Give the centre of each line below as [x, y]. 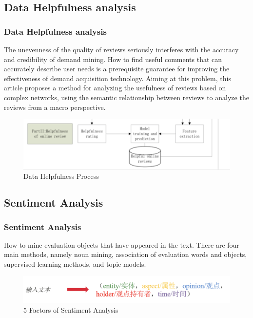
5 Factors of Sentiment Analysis [71, 310]
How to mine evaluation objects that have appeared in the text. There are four [122, 244]
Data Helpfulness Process [61, 176]
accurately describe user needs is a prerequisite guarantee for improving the [117, 69]
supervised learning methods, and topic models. [75, 264]
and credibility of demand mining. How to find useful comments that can [113, 59]
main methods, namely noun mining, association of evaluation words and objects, [126, 254]
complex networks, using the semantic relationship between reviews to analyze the [126, 97]
